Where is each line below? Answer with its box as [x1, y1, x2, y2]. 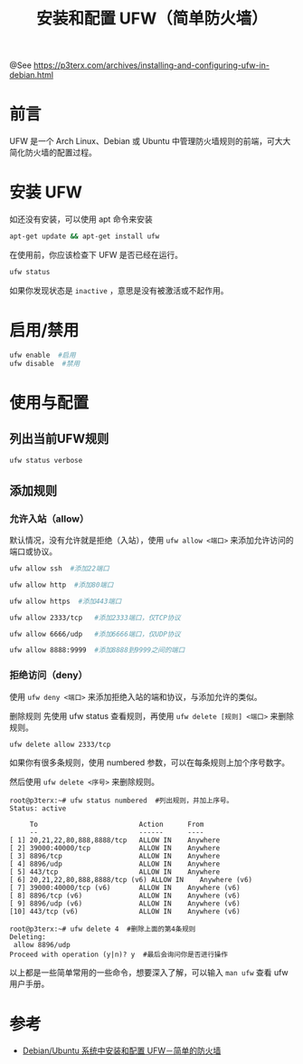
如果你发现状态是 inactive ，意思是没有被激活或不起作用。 [9, 284, 229, 295]
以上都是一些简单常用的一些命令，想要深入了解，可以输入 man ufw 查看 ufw [9, 967, 289, 978]
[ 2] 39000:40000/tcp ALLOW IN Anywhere [9, 844, 221, 853]
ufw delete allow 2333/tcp [9, 740, 111, 749]
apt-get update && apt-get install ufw [9, 232, 160, 241]
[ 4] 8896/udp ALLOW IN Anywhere [9, 859, 221, 869]
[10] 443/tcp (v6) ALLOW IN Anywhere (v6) [9, 907, 241, 916]
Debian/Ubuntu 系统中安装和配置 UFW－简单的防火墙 [22, 1045, 222, 1056]
